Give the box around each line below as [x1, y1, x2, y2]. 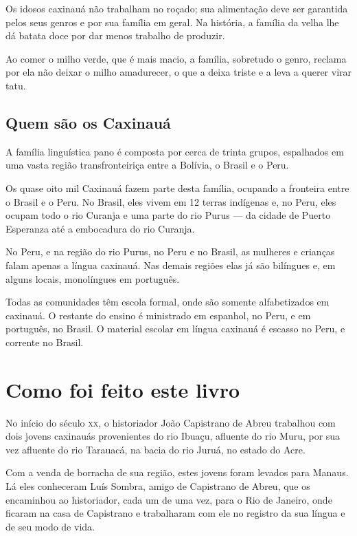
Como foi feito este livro [5, 375, 240, 403]
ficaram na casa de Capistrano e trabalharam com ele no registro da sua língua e [5, 506, 345, 520]
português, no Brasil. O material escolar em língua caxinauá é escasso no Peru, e [5, 321, 345, 336]
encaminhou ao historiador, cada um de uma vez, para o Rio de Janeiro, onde [5, 492, 332, 506]
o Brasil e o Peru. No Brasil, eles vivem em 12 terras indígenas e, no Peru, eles [5, 194, 336, 208]
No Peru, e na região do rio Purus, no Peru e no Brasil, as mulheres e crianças [5, 244, 335, 259]
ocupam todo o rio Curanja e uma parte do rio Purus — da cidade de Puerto [5, 208, 331, 222]
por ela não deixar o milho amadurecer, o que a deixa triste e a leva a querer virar [5, 65, 352, 79]
